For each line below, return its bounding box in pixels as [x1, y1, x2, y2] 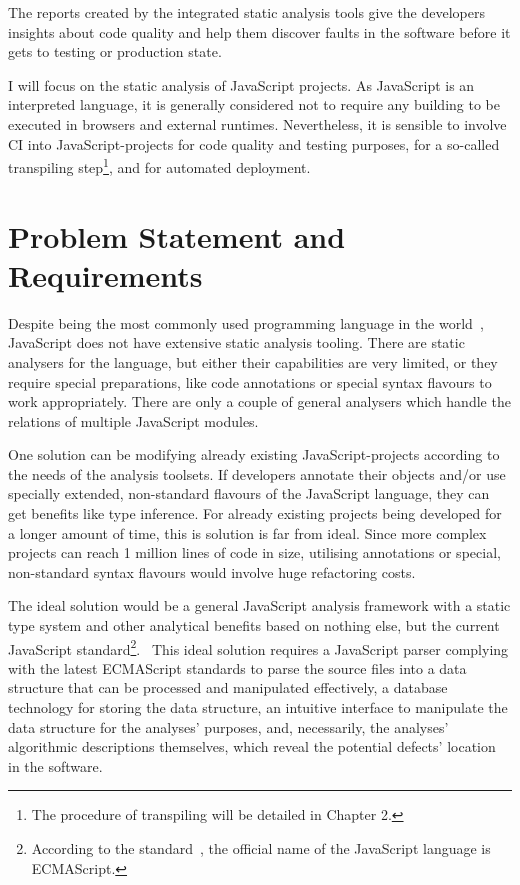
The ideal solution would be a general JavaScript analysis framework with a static [8, 595, 511, 616]
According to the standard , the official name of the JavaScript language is [31, 838, 491, 859]
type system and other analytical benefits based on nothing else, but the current [8, 615, 500, 636]
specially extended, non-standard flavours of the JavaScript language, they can [8, 483, 490, 504]
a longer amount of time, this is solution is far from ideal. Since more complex [8, 522, 487, 543]
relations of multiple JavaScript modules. [8, 410, 259, 431]
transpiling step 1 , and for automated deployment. [8, 154, 311, 177]
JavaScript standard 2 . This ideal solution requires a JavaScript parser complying [8, 635, 509, 659]
